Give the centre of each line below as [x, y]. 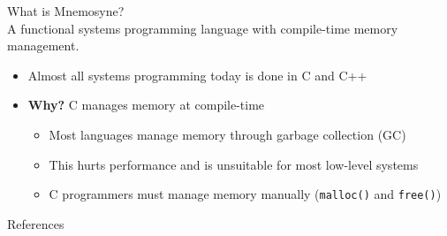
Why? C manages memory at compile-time [146, 105]
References [36, 223]
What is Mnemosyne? [66, 11]
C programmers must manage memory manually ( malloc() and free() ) [245, 194]
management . [43, 46]
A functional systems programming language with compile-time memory [203, 28]
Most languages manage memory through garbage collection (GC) [227, 134]
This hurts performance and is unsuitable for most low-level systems [234, 164]
